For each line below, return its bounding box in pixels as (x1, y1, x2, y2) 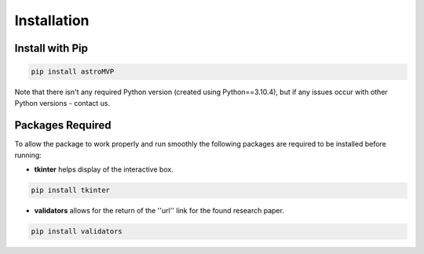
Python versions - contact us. (14, 98, 111, 107)
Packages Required (14, 118, 111, 132)
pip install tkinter (31, 186, 110, 195)
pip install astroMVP (31, 67, 115, 76)
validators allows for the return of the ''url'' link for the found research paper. (34, 206, 284, 216)
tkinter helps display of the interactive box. (34, 165, 174, 174)
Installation (14, 12, 90, 29)
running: (14, 150, 42, 160)
